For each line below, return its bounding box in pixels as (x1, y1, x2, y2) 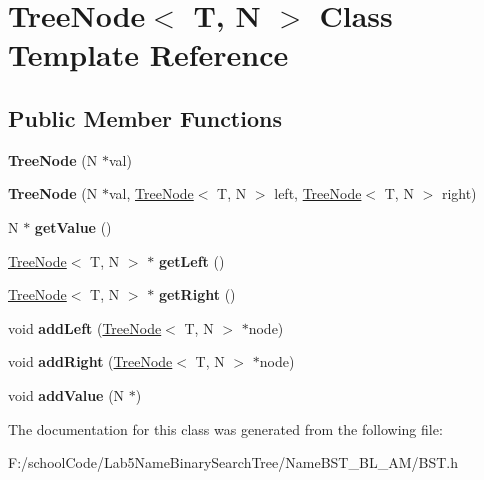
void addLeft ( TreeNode (8, 317, 162, 338)
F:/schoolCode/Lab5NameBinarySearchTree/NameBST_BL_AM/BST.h (8, 452, 458, 473)
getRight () (158, 284, 236, 305)
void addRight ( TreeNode (8, 351, 173, 372)
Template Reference (8, 34, 289, 75)
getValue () (34, 216, 112, 237)
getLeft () (158, 250, 225, 271)
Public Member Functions (8, 102, 282, 133)
